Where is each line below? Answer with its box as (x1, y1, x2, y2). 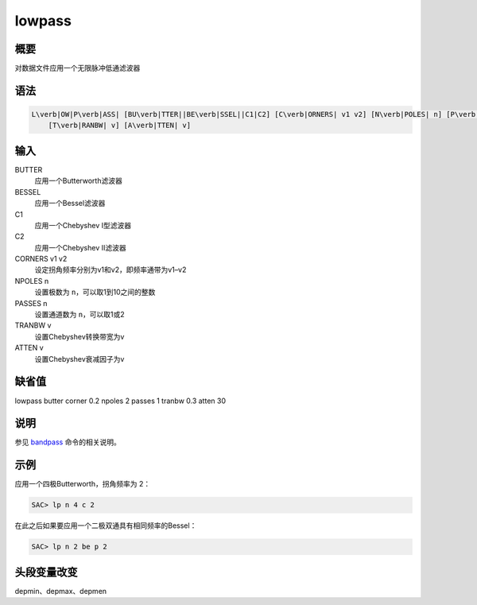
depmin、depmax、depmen (14, 586, 107, 595)
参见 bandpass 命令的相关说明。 (14, 437, 121, 447)
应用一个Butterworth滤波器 (34, 176, 122, 186)
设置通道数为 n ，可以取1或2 (34, 310, 125, 320)
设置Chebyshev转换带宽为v (34, 332, 125, 341)
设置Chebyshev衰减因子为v (34, 354, 125, 363)
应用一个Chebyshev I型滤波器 (34, 220, 131, 230)
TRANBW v (14, 320, 52, 330)
